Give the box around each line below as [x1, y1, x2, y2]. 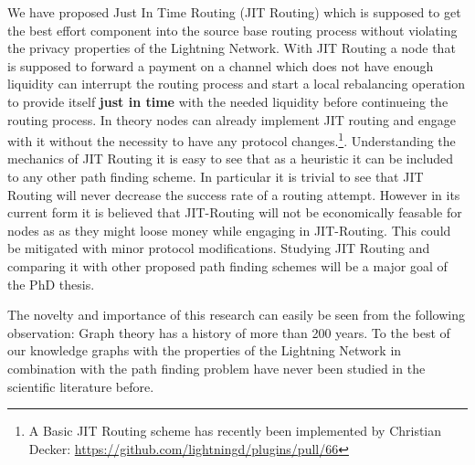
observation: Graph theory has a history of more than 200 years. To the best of [7, 322, 450, 342]
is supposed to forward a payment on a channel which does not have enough [7, 56, 434, 75]
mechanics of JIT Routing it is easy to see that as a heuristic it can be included [7, 149, 454, 168]
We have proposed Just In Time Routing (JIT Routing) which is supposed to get [7, 3, 461, 21]
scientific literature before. [7, 376, 154, 396]
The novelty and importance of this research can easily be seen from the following [7, 305, 465, 324]
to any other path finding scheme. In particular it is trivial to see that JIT [7, 167, 424, 185]
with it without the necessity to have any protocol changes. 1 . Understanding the [7, 129, 456, 150]
